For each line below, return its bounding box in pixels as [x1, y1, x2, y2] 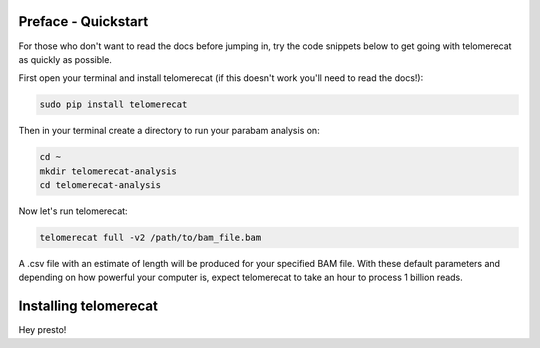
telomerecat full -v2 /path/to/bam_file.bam [39, 232, 262, 243]
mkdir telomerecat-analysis [39, 165, 177, 177]
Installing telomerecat [18, 298, 159, 315]
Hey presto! [18, 324, 67, 336]
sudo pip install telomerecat [39, 99, 188, 110]
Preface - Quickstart [18, 13, 149, 30]
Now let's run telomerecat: [18, 205, 129, 217]
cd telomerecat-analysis [39, 180, 162, 191]
